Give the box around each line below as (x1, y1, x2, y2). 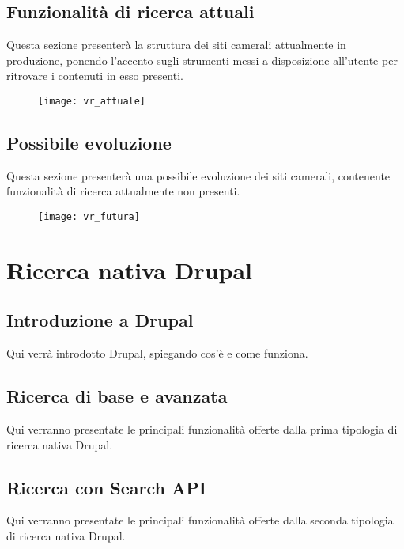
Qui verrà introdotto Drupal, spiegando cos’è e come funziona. (6, 345, 308, 362)
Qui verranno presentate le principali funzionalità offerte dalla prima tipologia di (6, 421, 398, 437)
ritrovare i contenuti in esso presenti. (6, 67, 183, 84)
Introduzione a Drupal (6, 308, 194, 332)
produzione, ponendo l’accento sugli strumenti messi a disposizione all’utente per (6, 51, 398, 68)
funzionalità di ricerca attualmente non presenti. (6, 183, 240, 199)
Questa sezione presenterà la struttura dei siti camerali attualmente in (6, 36, 346, 53)
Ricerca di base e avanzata (6, 384, 228, 408)
